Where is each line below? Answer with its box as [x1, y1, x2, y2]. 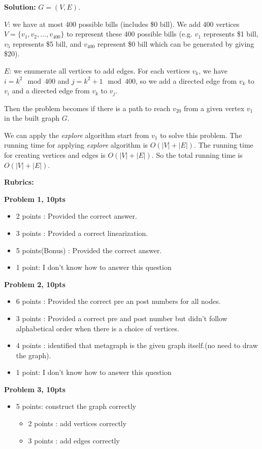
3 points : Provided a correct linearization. [16, 227, 148, 238]
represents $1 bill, [203, 28, 258, 39]
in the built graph [4, 113, 59, 123]
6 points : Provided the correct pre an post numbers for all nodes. [16, 296, 221, 306]
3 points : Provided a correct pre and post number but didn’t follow [16, 313, 227, 323]
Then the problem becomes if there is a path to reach [4, 102, 171, 113]
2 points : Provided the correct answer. [16, 211, 137, 221]
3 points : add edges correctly [28, 435, 120, 445]
